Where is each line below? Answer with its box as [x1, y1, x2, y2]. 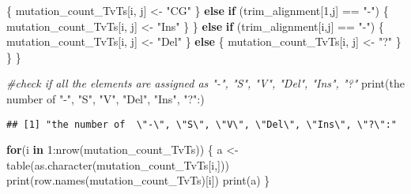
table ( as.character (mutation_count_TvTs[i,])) [6, 156, 229, 173]
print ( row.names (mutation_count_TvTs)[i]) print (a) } [6, 172, 270, 188]
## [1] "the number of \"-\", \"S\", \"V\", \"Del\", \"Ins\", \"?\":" [6, 118, 397, 130]
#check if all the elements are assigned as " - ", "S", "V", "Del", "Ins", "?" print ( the [6, 75, 405, 91]
